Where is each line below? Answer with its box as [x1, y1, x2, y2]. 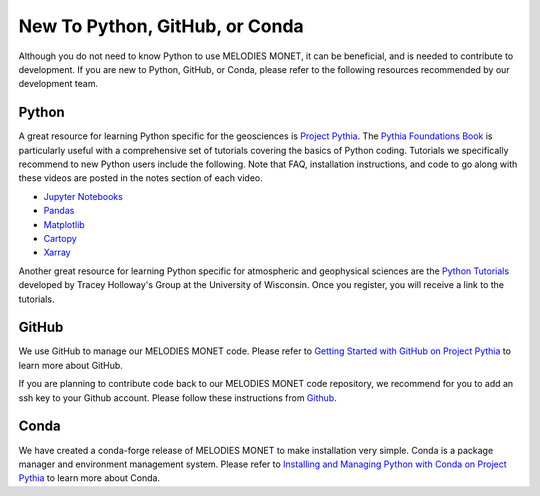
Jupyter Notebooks [43, 190, 124, 202]
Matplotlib [43, 218, 85, 230]
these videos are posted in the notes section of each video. [18, 172, 264, 184]
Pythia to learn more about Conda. [18, 472, 160, 484]
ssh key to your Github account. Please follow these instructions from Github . [18, 391, 337, 404]
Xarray [43, 246, 71, 259]
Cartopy [43, 232, 77, 244]
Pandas [43, 205, 75, 217]
